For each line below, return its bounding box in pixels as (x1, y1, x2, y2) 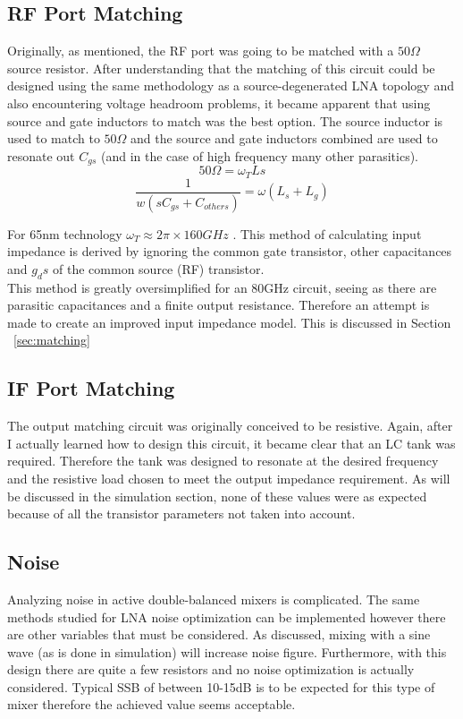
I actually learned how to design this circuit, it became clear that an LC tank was (7, 433, 456, 452)
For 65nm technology (7, 224, 122, 243)
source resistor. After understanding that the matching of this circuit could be (7, 58, 435, 77)
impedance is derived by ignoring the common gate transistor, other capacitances (7, 242, 452, 261)
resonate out (7, 146, 75, 165)
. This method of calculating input (232, 224, 422, 243)
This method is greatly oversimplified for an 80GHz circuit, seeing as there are (7, 278, 437, 296)
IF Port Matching (7, 374, 175, 402)
